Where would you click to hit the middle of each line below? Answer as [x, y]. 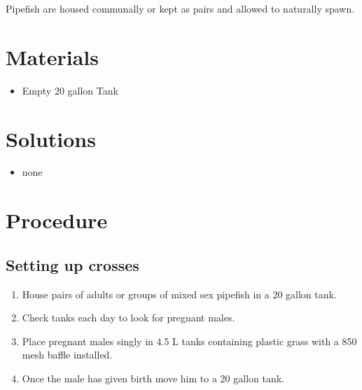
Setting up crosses [72, 264]
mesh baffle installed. [67, 355]
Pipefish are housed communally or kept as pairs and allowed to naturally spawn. [180, 8]
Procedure [57, 220]
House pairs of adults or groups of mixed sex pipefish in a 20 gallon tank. [179, 294]
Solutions [51, 138]
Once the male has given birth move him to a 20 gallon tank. [153, 378]
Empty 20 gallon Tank [70, 90]
